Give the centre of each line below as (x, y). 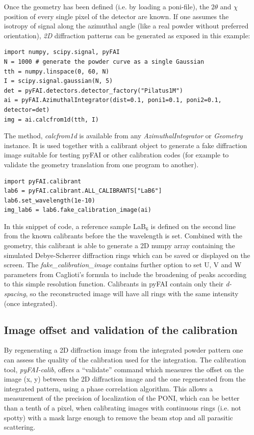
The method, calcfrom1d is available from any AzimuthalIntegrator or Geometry (123, 136)
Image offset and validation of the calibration (121, 329)
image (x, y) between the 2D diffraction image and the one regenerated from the (125, 379)
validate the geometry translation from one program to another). (101, 164)
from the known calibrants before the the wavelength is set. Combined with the (123, 236)
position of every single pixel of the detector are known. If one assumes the (116, 16)
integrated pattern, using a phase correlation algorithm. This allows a (108, 388)
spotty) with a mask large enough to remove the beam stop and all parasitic (119, 417)
